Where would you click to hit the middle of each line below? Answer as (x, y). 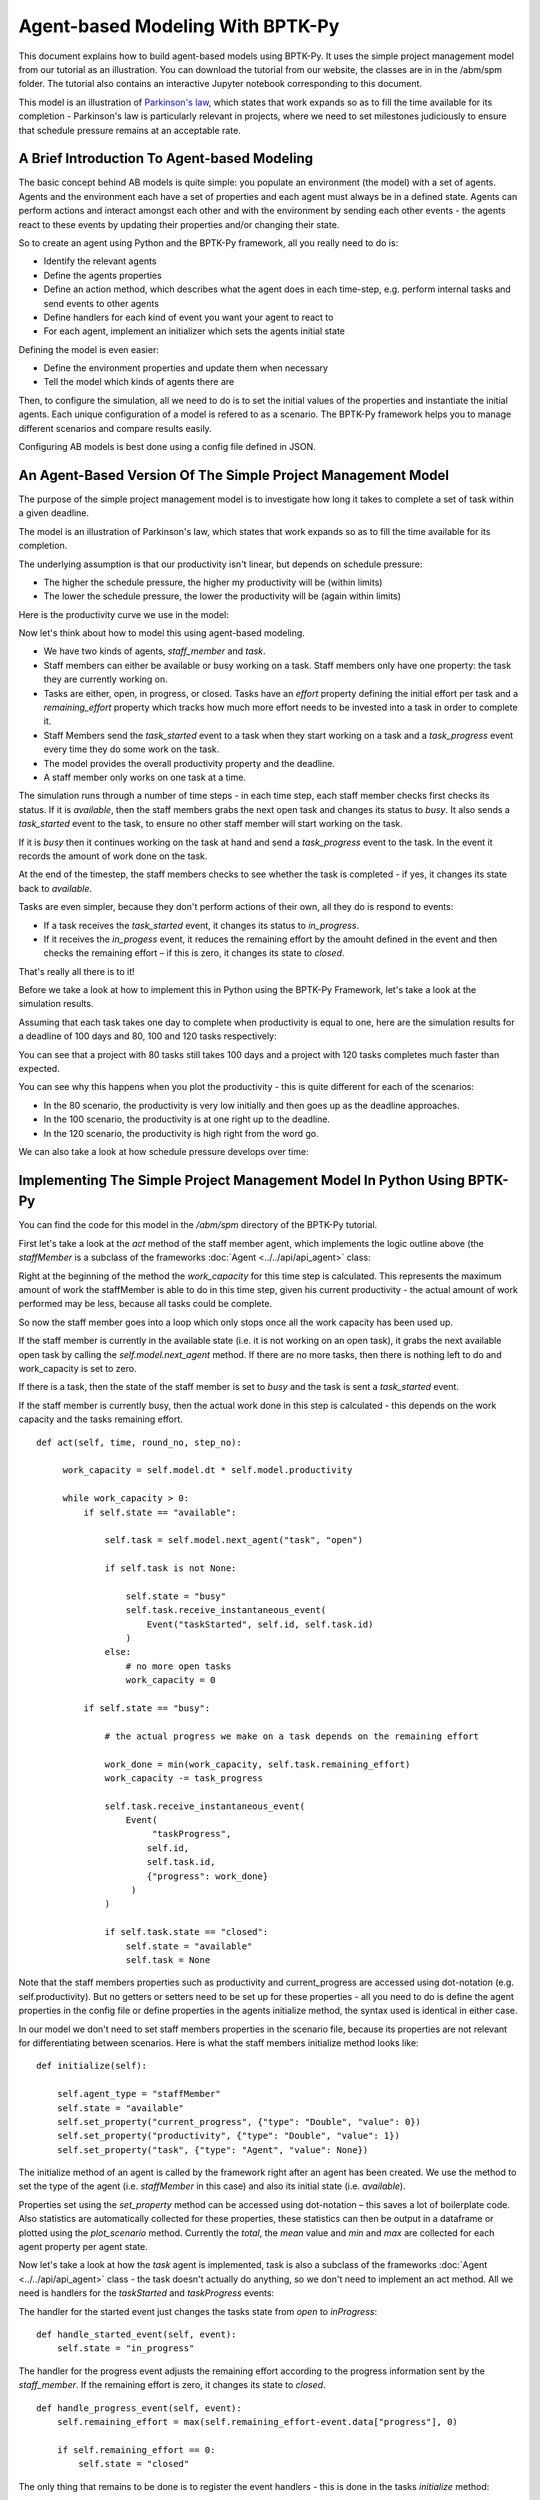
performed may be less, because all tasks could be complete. (145, 1304)
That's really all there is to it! (76, 971)
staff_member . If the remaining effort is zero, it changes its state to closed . (172, 2385)
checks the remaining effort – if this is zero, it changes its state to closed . (194, 953)
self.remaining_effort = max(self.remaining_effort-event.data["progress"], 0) (257, 2421)
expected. (39, 1069)
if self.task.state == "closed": (186, 1932)
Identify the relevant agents (100, 261)
